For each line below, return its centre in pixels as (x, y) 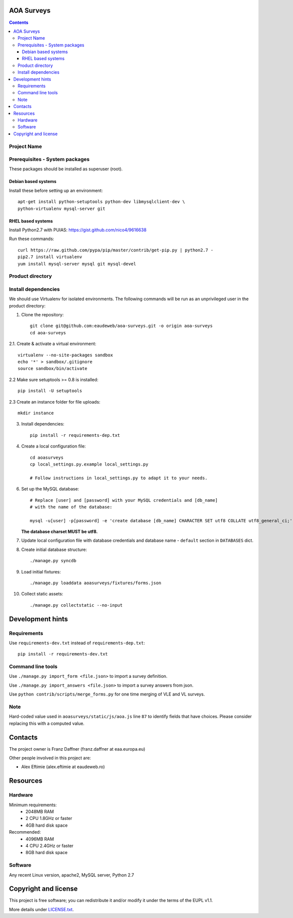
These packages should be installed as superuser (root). (66, 169)
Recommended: (25, 832)
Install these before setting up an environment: (56, 190)
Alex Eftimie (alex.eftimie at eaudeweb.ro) (63, 767)
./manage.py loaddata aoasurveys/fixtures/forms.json (95, 583)
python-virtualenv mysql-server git (62, 208)
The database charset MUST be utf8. (59, 531)
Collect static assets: (42, 594)
